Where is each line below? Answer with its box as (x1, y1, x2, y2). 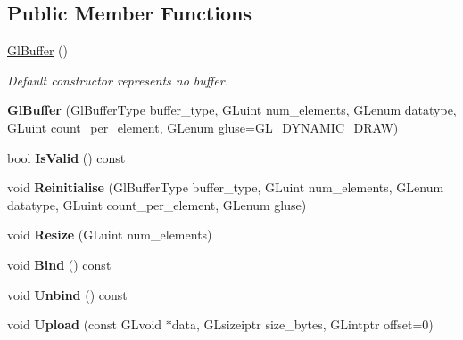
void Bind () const (7, 255, 112, 273)
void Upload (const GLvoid (7, 315, 162, 334)
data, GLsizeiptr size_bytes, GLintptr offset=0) (171, 315, 434, 334)
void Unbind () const (7, 285, 128, 304)
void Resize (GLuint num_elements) (7, 225, 212, 244)
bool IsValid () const (7, 148, 126, 166)
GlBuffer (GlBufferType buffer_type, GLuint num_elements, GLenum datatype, (7, 101, 457, 119)
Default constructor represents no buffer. (7, 70, 228, 89)
